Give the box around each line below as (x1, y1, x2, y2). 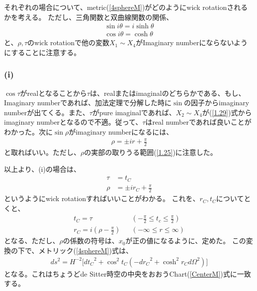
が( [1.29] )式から (202, 107, 252, 117)
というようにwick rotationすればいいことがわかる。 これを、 (4, 193, 200, 204)
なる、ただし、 (10, 235, 60, 246)
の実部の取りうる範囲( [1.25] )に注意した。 (84, 147, 217, 157)
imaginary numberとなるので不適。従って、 (4, 117, 143, 127)
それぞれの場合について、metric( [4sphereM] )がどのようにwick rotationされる (4, 2, 248, 12)
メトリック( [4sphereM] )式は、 (38, 245, 133, 255)
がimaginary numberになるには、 (69, 127, 173, 137)
